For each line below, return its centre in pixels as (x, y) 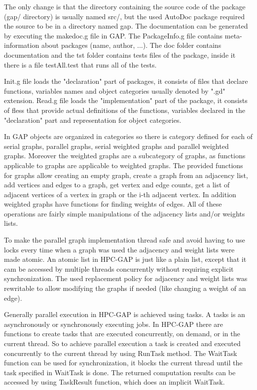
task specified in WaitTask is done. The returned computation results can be (120, 372)
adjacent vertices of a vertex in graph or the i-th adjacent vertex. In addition (120, 194)
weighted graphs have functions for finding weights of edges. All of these (113, 204)
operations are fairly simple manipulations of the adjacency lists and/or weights (125, 213)
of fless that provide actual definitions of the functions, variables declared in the (125, 110)
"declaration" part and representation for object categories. (93, 120)
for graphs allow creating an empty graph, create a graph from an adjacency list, (126, 175)
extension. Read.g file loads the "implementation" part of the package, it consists (126, 100)
